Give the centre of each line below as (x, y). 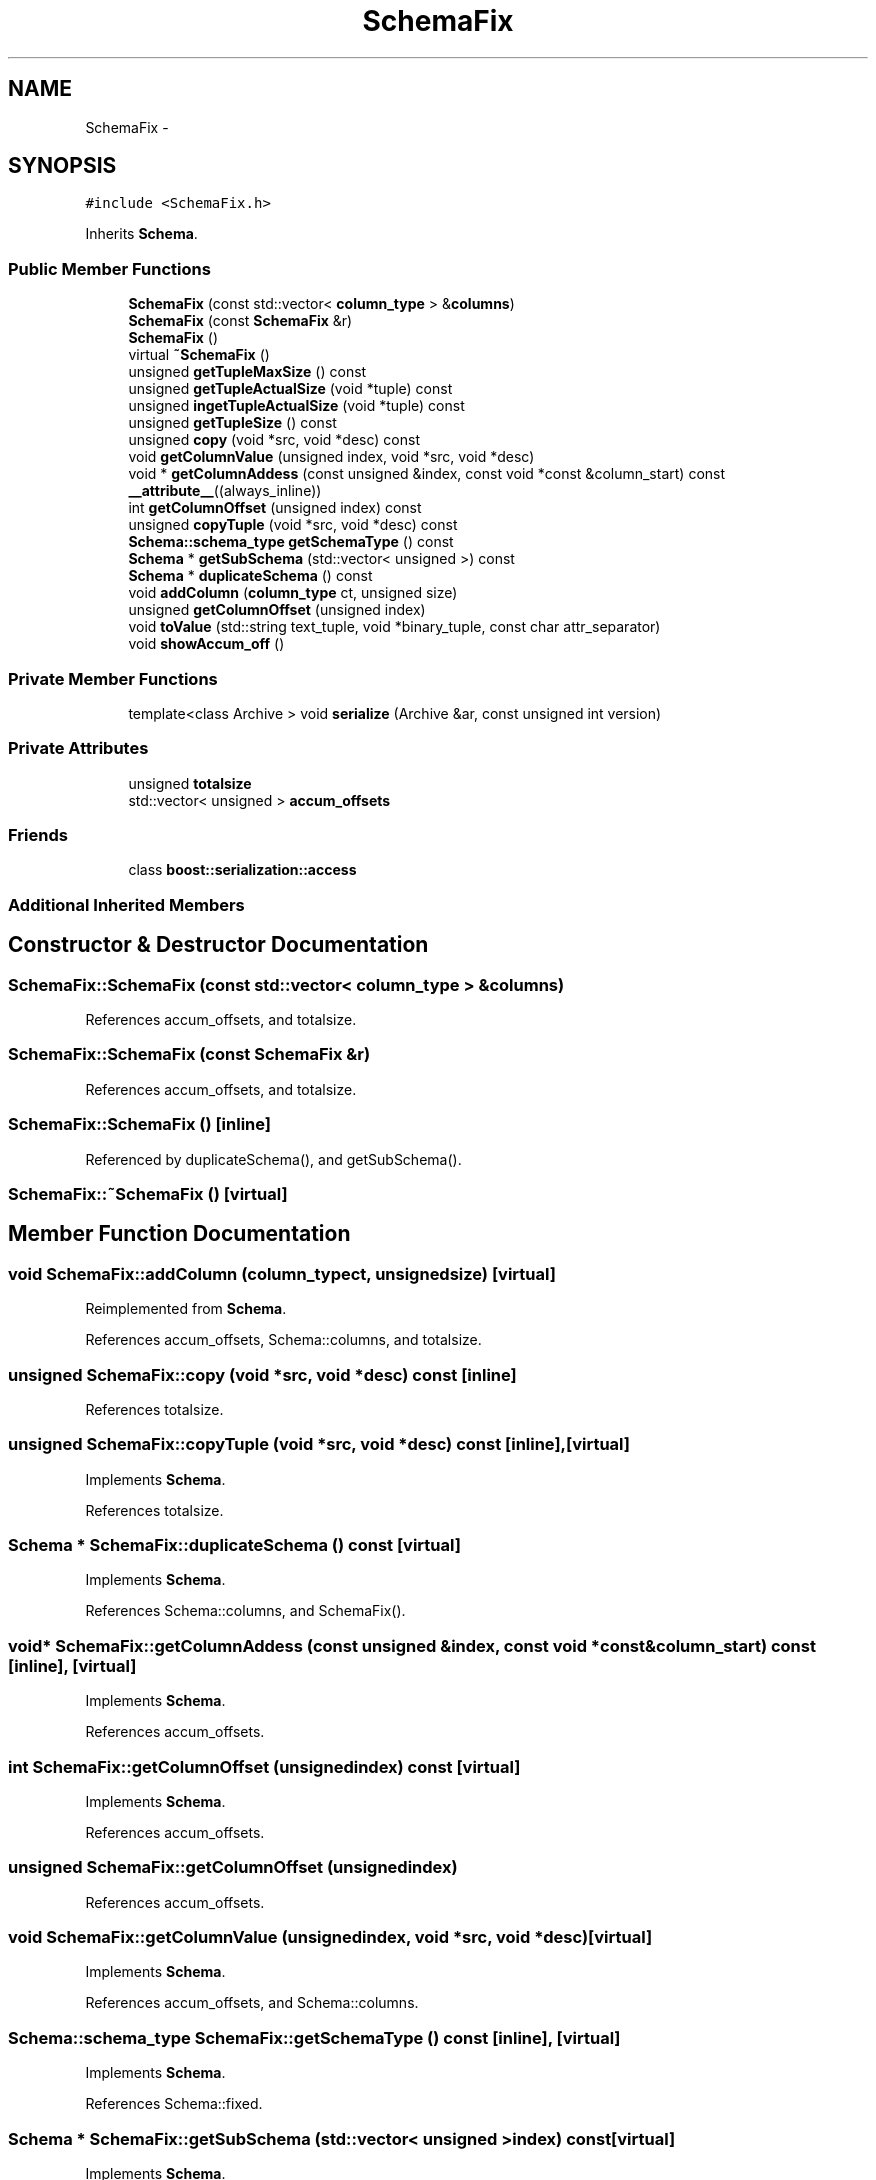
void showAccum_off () (206, 644)
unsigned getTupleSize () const (232, 423)
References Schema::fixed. (174, 2104)
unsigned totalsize (190, 783)
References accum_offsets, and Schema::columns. (252, 2003)
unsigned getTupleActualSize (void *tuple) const (290, 389)
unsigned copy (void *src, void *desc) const (274, 440)
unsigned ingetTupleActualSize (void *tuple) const (296, 406)
